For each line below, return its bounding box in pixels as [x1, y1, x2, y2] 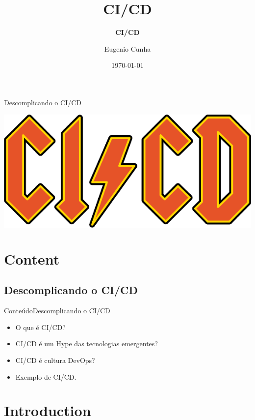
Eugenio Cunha [104, 43, 151, 54]
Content [4, 248, 60, 269]
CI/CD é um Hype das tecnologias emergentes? [15, 338, 158, 349]
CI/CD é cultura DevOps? [15, 355, 95, 365]
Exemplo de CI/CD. [15, 371, 76, 382]
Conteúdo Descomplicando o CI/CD [4, 305, 110, 316]
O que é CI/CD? [15, 322, 66, 332]
